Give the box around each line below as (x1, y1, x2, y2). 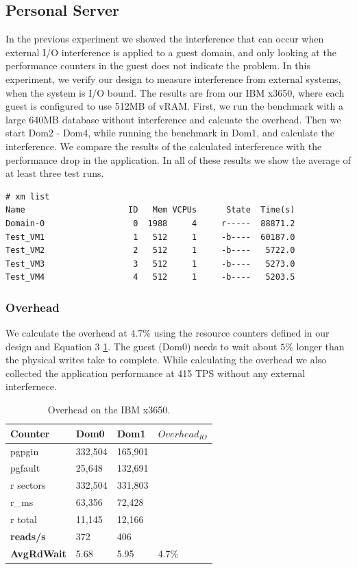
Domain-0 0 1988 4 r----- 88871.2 (5, 218, 295, 228)
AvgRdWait (10, 546, 66, 560)
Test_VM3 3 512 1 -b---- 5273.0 (5, 258, 295, 269)
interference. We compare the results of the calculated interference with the (5, 138, 322, 153)
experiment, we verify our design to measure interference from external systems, (5, 71, 341, 86)
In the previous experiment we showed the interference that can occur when (5, 32, 324, 46)
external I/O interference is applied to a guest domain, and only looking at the (5, 45, 336, 59)
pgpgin (10, 444, 39, 458)
